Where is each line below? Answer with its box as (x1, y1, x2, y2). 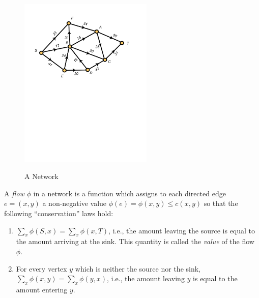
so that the (204, 198, 238, 208)
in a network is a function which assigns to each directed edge (33, 188, 226, 198)
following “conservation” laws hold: (4, 208, 113, 219)
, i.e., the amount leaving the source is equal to (108, 225, 255, 235)
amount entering (16, 284, 68, 295)
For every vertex (16, 263, 67, 274)
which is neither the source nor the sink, (75, 263, 200, 274)
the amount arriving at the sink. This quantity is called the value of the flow (16, 236, 254, 247)
